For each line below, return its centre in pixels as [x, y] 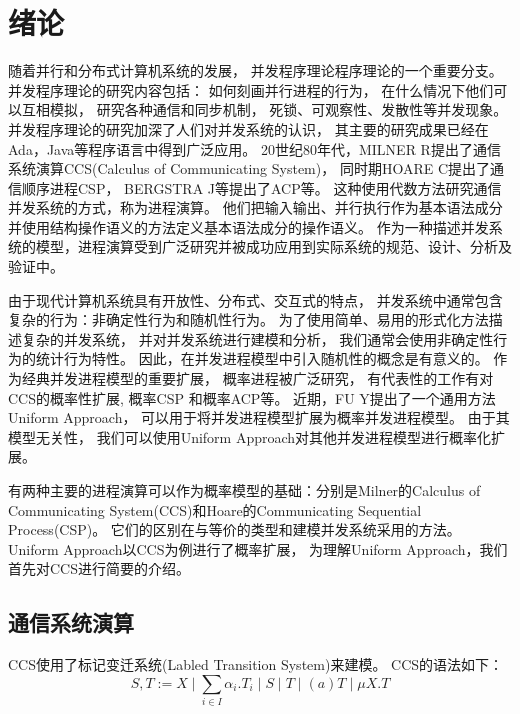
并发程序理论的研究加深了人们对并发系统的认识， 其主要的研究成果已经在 [248, 128]
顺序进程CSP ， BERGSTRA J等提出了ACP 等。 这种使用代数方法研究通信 [261, 187]
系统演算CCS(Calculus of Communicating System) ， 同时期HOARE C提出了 [249, 168]
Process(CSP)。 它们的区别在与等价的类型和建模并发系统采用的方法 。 [234, 529]
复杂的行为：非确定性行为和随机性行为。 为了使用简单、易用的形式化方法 [248, 319]
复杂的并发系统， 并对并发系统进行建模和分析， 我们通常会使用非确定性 [257, 338]
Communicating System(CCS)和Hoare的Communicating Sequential [215, 509]
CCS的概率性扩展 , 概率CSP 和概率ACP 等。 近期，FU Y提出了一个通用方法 [252, 397]
